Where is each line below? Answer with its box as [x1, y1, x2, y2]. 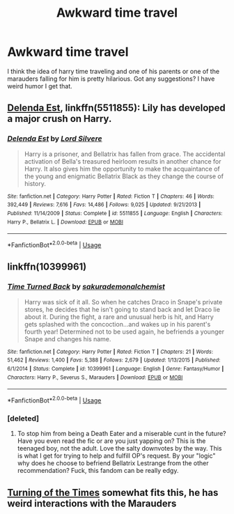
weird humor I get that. [7, 81, 73, 90]
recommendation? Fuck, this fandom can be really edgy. [17, 467, 179, 475]
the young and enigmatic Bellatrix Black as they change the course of [24, 172, 224, 180]
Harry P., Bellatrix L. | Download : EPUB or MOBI [7, 218, 124, 226]
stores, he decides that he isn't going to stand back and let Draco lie [24, 305, 221, 313]
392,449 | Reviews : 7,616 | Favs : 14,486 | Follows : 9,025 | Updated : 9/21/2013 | [7, 201, 201, 208]
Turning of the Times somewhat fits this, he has [7, 486, 219, 499]
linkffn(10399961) [7, 261, 87, 273]
